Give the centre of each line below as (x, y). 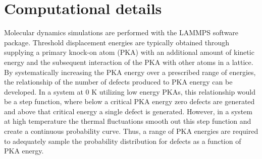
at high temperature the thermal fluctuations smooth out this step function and (128, 121)
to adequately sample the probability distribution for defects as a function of (123, 141)
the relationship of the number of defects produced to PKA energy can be (118, 82)
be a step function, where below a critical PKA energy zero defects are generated (129, 101)
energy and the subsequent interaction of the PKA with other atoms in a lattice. (129, 62)
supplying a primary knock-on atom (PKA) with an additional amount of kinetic (129, 52)
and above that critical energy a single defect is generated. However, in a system (128, 111)
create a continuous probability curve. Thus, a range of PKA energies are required (131, 131)
